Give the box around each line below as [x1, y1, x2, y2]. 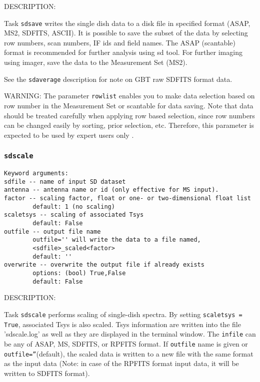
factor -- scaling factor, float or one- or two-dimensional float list [4, 195, 251, 202]
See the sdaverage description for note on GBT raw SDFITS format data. [4, 73, 232, 84]
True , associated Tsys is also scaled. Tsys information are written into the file [4, 319, 241, 329]
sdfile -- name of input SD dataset [4, 178, 126, 185]
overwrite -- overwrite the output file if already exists [4, 261, 204, 269]
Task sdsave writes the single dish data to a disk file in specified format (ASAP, [4, 17, 250, 28]
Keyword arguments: [4, 170, 68, 177]
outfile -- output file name [4, 228, 101, 235]
